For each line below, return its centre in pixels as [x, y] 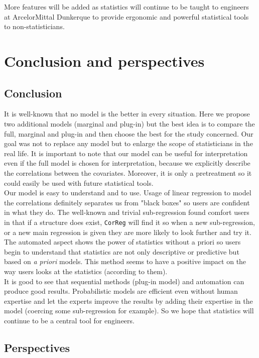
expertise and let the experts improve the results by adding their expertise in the [128, 301]
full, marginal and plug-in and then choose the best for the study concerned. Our [129, 133]
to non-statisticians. [34, 26]
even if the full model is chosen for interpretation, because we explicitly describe [127, 163]
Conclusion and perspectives [104, 61]
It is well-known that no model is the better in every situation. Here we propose [127, 114]
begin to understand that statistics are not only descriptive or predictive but [122, 251]
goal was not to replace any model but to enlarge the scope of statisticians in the [128, 143]
